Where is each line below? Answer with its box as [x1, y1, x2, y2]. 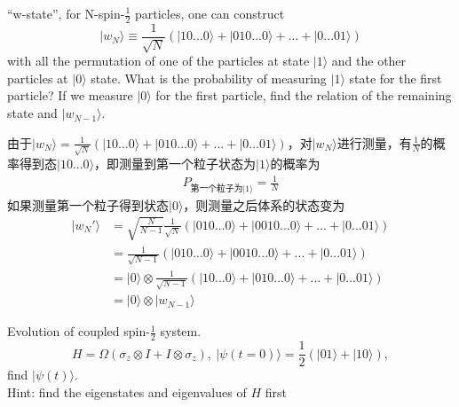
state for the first [349, 68, 442, 87]
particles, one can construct [134, 4, 285, 22]
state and [7, 104, 58, 122]
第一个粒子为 [190, 184, 243, 193]
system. [160, 322, 202, 340]
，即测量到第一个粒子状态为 [94, 154, 257, 173]
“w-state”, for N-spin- [7, 4, 125, 22]
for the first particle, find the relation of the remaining [155, 86, 452, 105]
